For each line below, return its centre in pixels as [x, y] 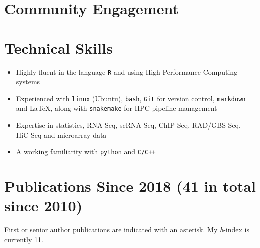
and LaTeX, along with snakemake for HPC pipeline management [116, 108]
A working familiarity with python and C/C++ [86, 152]
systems [28, 81]
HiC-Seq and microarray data [61, 135]
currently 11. [24, 239]
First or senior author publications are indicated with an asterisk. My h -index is [127, 230]
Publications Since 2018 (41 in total [130, 186]
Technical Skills [58, 47]
